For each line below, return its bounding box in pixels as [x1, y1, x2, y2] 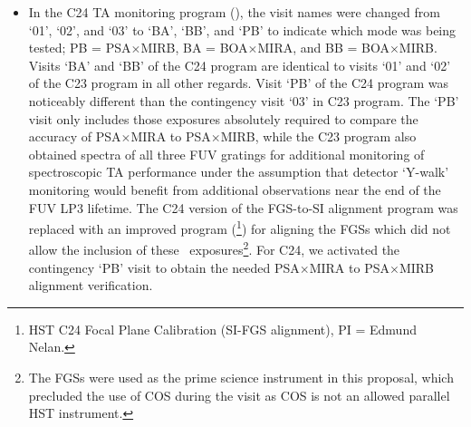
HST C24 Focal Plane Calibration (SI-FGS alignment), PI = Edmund [28, 319, 417, 338]
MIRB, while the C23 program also [220, 127, 417, 146]
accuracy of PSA [28, 127, 121, 146]
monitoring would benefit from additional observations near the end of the [28, 180, 441, 199]
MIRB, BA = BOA [140, 38, 248, 57]
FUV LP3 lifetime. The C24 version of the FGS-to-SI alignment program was [28, 198, 458, 217]
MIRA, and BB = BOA [257, 38, 389, 57]
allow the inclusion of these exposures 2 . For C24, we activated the [28, 238, 400, 259]
